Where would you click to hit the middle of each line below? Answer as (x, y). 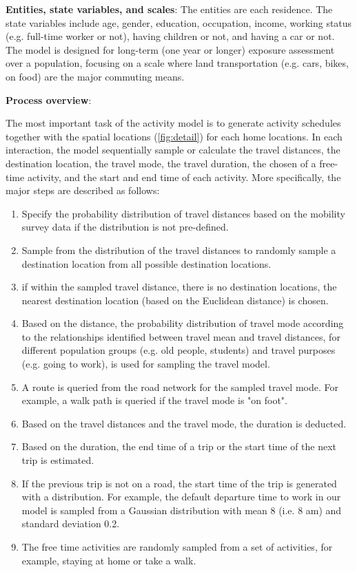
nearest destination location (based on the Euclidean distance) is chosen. (175, 300)
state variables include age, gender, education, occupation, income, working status (179, 22)
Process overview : (49, 99)
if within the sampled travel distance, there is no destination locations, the (179, 287)
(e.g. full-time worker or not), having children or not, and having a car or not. (170, 36)
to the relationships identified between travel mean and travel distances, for (181, 336)
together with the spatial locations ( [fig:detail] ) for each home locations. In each (174, 136)
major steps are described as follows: (83, 190)
